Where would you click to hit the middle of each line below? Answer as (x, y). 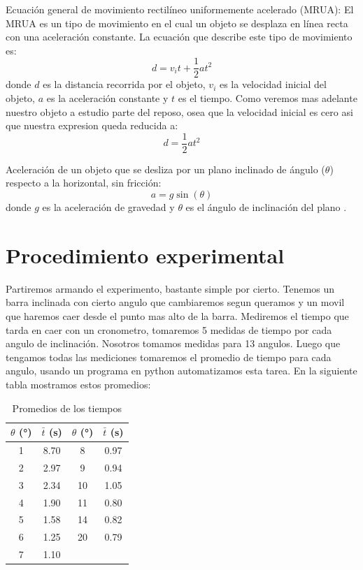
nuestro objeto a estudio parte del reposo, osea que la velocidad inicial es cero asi (179, 111)
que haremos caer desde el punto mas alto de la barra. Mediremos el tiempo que (177, 315)
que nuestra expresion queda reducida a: (92, 125)
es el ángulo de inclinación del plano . (266, 207)
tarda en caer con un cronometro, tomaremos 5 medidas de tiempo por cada (169, 329)
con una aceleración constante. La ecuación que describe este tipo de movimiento (179, 37)
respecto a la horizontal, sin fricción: (84, 183)
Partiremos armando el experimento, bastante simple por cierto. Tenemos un (170, 288)
